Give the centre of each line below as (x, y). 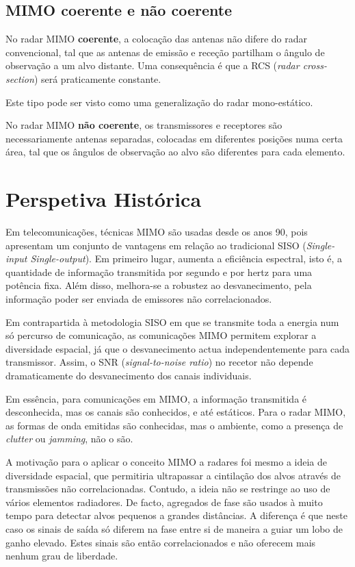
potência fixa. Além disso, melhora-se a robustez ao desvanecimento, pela (159, 285)
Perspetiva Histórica (104, 199)
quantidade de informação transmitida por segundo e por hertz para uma (159, 272)
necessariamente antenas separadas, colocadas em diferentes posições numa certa (174, 138)
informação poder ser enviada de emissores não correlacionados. (139, 299)
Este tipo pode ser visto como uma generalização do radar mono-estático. (159, 102)
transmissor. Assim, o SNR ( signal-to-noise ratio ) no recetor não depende (159, 362)
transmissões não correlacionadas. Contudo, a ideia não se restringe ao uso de (168, 489)
